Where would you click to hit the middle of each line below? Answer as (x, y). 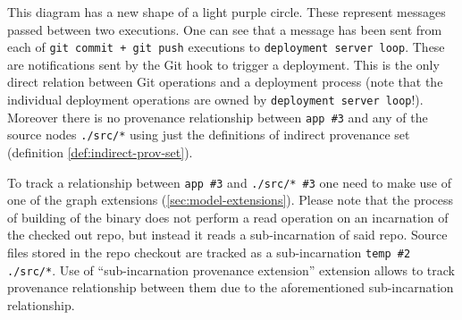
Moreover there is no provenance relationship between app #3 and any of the (218, 117)
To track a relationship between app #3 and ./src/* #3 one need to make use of (230, 182)
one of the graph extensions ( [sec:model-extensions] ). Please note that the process (231, 200)
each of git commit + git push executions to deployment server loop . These (226, 47)
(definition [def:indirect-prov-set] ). (100, 152)
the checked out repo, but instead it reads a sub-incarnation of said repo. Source (227, 235)
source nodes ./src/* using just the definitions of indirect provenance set (209, 135)
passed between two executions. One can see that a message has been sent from (225, 29)
